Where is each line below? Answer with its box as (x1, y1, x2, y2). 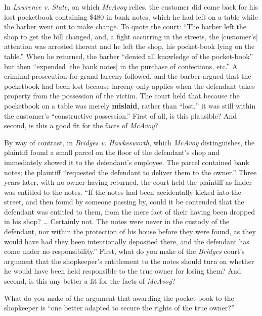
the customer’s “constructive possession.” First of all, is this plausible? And (4, 110, 237, 121)
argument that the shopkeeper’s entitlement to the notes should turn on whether (4, 255, 254, 266)
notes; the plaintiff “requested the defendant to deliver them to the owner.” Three (4, 167, 257, 177)
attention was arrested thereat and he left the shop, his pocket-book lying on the (4, 41, 255, 51)
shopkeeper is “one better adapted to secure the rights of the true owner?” (4, 302, 235, 313)
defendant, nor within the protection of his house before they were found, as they (4, 226, 256, 237)
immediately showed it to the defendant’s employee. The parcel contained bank (4, 156, 249, 167)
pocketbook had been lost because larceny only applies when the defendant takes (4, 80, 255, 91)
